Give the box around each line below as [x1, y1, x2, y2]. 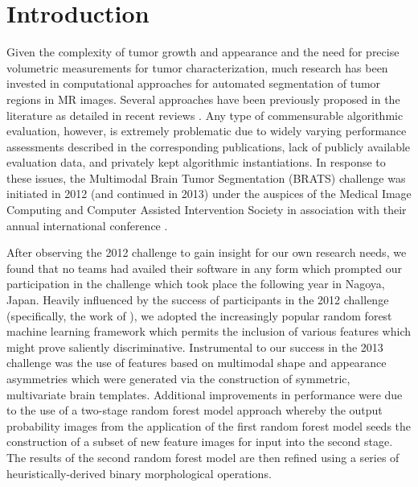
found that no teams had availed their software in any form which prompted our [6, 259, 402, 276]
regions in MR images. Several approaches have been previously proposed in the [6, 90, 400, 107]
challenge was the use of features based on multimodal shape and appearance [6, 354, 387, 371]
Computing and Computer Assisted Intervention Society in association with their [6, 201, 407, 218]
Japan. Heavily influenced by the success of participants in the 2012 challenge [6, 291, 389, 308]
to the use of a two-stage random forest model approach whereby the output [6, 402, 383, 419]
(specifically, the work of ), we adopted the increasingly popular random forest [6, 307, 392, 324]
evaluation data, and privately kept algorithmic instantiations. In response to [6, 154, 386, 171]
